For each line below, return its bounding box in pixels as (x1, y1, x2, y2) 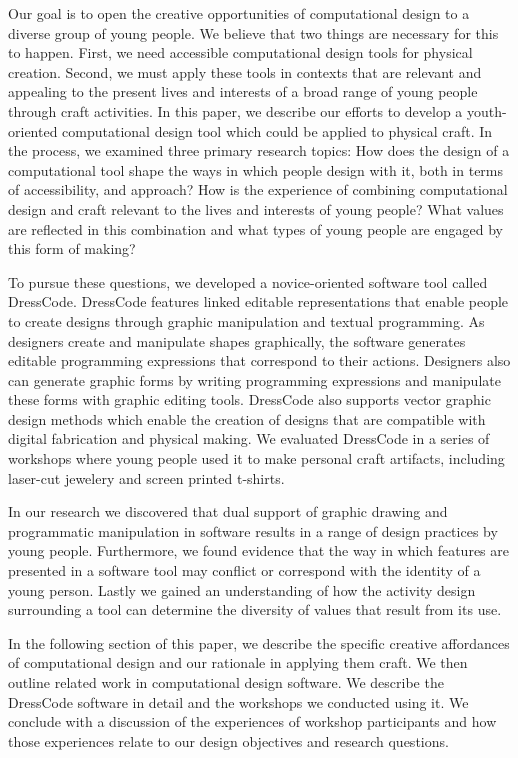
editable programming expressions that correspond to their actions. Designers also (8, 350, 511, 371)
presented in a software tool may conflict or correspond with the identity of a (8, 560, 481, 581)
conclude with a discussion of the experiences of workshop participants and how (8, 711, 497, 732)
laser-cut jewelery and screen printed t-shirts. (8, 467, 285, 488)
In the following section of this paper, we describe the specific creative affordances (8, 632, 510, 653)
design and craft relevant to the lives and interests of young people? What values (8, 198, 504, 219)
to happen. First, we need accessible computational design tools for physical (8, 42, 473, 63)
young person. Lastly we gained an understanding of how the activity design (8, 579, 476, 600)
